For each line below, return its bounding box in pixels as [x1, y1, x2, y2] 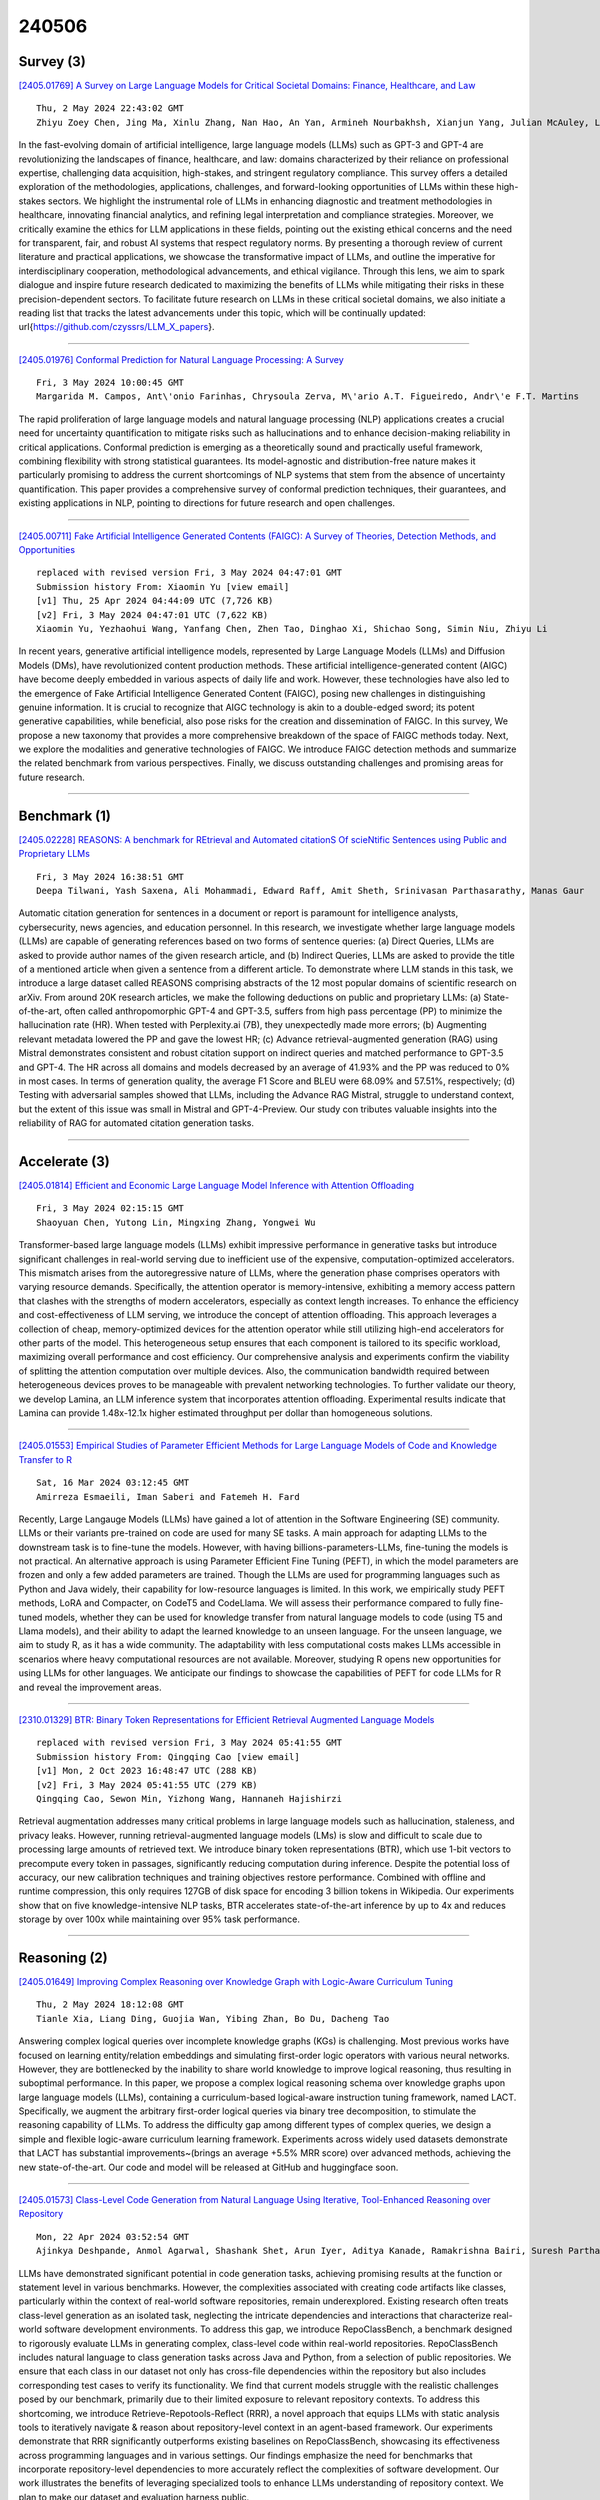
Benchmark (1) [18, 807, 112, 824]
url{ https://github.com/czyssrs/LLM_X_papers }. [18, 321, 215, 333]
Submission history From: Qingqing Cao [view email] [36, 1751, 300, 1762]
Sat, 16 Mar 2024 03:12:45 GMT [36, 1477, 190, 1489]
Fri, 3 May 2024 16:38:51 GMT [36, 871, 185, 882]
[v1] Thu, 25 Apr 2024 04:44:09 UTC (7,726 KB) [36, 595, 274, 607]
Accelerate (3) [18, 1153, 110, 1170]
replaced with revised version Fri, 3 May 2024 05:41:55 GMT [36, 1737, 342, 1749]
